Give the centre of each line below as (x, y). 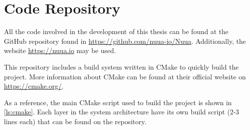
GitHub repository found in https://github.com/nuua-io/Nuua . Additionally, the (125, 41)
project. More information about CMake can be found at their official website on (125, 76)
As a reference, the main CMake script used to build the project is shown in (118, 102)
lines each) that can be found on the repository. (75, 121)
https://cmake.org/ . (34, 86)
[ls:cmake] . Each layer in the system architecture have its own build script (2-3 (122, 112)
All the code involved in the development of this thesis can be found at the (116, 31)
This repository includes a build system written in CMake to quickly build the (121, 66)
